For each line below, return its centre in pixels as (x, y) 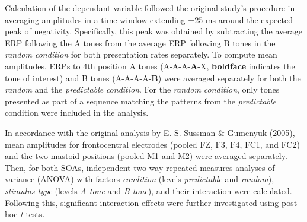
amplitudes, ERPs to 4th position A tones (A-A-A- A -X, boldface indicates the (150, 66)
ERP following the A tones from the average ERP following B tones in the (140, 42)
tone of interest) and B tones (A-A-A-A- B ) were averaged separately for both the (153, 77)
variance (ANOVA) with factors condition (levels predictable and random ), (140, 179)
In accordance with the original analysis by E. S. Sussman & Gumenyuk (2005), (150, 132)
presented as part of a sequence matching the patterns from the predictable (140, 101)
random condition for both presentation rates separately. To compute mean (141, 54)
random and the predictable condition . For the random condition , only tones (142, 89)
